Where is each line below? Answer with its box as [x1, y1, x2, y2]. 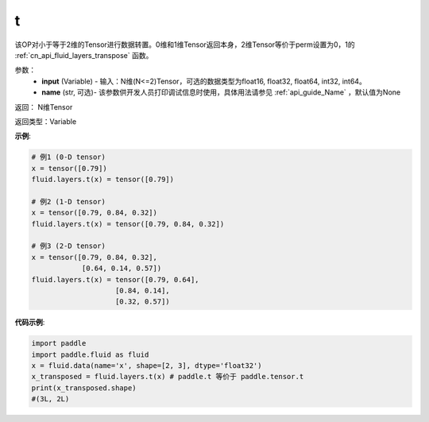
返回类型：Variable [14, 116, 77, 126]
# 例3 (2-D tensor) [31, 242, 106, 250]
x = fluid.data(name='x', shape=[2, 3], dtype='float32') [31, 362, 262, 370]
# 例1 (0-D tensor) [31, 153, 106, 162]
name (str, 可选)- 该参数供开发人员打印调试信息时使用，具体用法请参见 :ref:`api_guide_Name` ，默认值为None [41, 87, 401, 97]
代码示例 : [14, 318, 45, 327]
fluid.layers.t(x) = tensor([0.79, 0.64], [31, 275, 199, 284]
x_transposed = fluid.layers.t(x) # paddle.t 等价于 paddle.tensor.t [31, 372, 304, 381]
